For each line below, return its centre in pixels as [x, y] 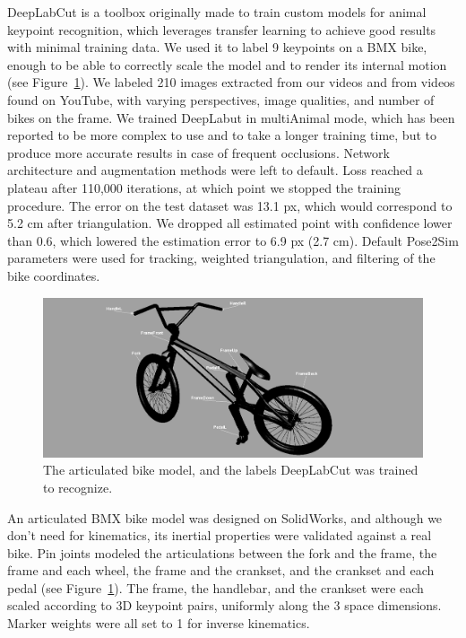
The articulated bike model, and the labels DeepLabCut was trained [231, 470]
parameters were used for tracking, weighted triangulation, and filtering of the [221, 258]
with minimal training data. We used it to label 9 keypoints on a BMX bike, [217, 47]
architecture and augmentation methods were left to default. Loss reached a [215, 170]
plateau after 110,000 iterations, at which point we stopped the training [204, 187]
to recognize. [78, 487]
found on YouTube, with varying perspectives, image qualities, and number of [221, 99]
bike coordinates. [54, 275]
